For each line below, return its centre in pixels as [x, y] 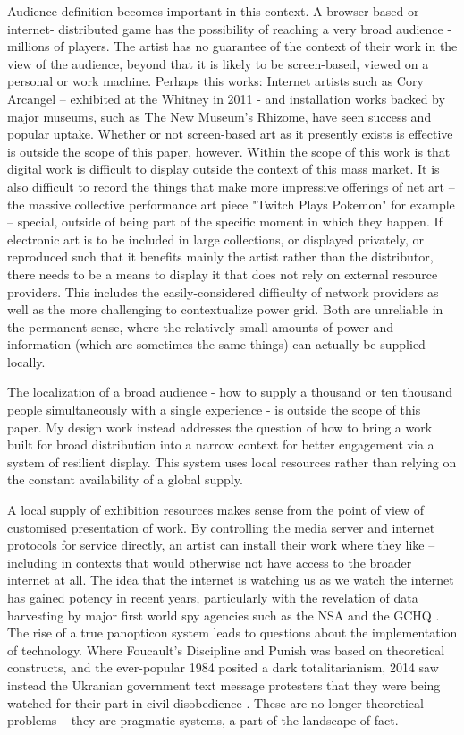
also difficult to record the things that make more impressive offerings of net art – [231, 186]
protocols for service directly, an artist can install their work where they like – [221, 545]
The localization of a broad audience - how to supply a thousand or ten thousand [230, 392]
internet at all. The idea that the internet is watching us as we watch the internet [231, 580]
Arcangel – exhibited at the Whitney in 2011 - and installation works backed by [226, 98]
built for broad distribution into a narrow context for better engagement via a [221, 444]
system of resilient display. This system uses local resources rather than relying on [232, 462]
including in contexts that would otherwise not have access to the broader [210, 562]
